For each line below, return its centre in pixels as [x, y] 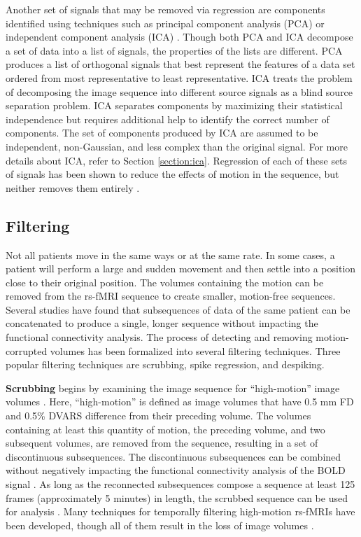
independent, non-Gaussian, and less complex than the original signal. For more [177, 146]
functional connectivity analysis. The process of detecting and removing [159, 337]
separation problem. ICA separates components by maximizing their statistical [174, 105]
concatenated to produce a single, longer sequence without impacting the [162, 323]
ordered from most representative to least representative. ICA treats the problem [179, 77]
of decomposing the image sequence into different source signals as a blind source [179, 91]
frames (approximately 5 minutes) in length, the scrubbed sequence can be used [177, 497]
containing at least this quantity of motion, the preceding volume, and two [165, 429]
